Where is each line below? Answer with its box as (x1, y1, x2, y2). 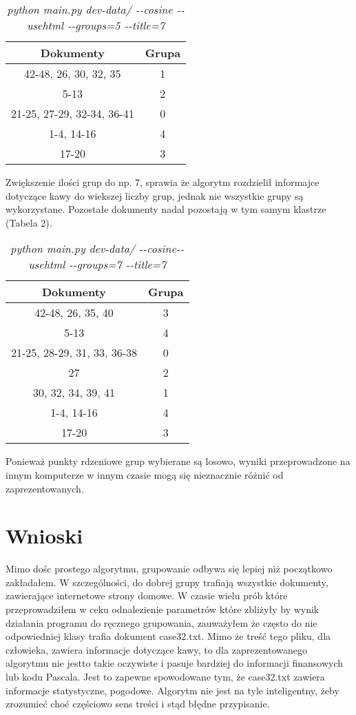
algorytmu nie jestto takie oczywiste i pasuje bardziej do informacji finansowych (6, 656, 344, 670)
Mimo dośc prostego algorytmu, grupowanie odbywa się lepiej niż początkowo (6, 561, 333, 576)
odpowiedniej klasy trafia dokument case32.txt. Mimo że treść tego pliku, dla (6, 629, 331, 643)
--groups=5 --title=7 (67, 17, 165, 33)
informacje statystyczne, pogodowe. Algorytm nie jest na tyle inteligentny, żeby (6, 683, 339, 697)
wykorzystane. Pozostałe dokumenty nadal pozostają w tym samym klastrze (6, 202, 326, 216)
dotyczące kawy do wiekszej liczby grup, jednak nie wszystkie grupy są (6, 188, 304, 203)
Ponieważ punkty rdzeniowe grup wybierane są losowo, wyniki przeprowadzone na (6, 454, 350, 468)
